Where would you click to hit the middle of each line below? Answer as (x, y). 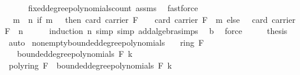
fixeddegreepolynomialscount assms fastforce (113, 8)
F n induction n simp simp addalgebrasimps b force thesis (146, 31)
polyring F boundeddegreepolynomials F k (90, 65)
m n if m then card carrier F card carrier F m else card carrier (154, 19)
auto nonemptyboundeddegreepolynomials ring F (106, 42)
